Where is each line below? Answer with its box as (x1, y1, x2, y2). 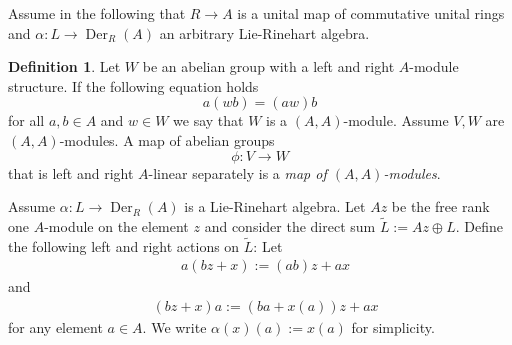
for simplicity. (351, 317, 435, 338)
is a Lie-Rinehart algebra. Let (184, 196, 366, 217)
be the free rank (391, 196, 490, 217)
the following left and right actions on (8, 235, 240, 256)
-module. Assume (343, 110, 449, 131)
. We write (142, 317, 207, 338)
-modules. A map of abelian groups (59, 129, 275, 150)
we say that (173, 110, 244, 131)
